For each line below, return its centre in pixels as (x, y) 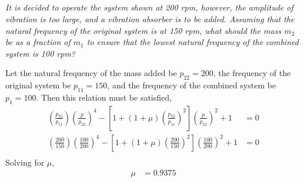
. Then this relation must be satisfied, (104, 97)
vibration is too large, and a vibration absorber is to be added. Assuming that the (150, 18)
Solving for (25, 162)
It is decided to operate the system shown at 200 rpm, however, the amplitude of (149, 7)
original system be (38, 85)
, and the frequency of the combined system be (192, 85)
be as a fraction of (38, 42)
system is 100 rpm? (40, 53)
